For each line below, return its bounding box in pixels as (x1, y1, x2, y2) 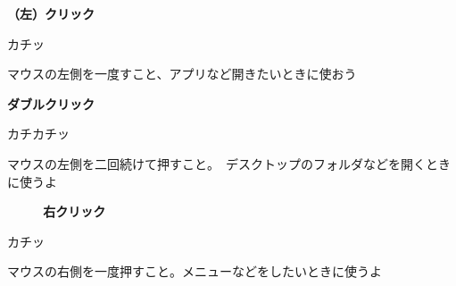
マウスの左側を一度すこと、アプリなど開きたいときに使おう (7, 64, 357, 83)
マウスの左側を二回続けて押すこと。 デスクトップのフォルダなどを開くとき (7, 154, 451, 172)
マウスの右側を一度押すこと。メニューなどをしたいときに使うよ (7, 262, 382, 281)
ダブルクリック (7, 94, 95, 113)
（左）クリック (7, 4, 95, 22)
